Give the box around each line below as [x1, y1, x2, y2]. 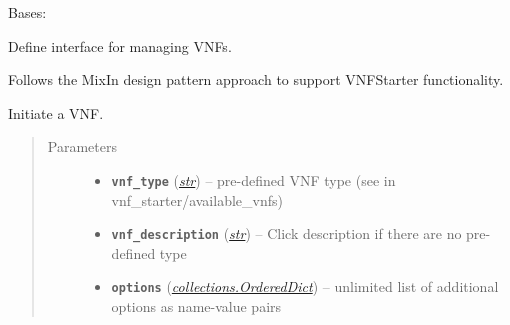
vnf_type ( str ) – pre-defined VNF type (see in [111, 169, 396, 190]
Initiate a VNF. [8, 102, 104, 123]
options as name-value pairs [111, 296, 282, 317]
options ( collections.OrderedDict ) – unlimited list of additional [111, 276, 499, 297]
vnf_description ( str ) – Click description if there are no [111, 223, 462, 244]
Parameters [47, 136, 117, 157]
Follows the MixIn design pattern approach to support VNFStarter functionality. [8, 69, 504, 90]
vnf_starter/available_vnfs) [111, 189, 283, 210]
